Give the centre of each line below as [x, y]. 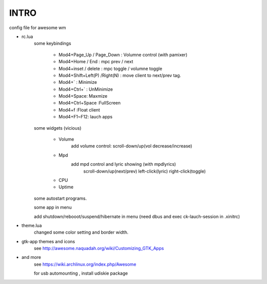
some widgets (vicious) [58, 128]
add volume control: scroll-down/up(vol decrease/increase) [132, 146]
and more [31, 257]
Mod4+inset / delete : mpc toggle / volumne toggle [111, 69]
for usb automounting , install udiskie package [81, 273]
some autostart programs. [60, 198]
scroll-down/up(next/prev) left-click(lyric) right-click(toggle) [145, 171]
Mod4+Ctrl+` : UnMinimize [86, 89]
